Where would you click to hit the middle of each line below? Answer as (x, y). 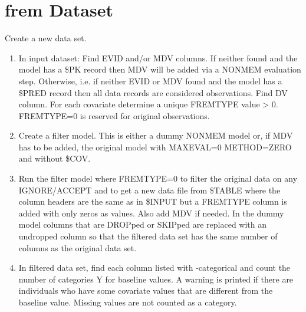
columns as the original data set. (78, 247)
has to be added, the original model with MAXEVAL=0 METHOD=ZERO (155, 147)
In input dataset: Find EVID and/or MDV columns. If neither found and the (158, 58)
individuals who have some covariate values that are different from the (146, 290)
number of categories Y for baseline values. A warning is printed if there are (156, 279)
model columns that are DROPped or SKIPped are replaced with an (143, 224)
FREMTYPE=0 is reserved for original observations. (114, 115)
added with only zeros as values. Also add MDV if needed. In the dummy (151, 213)
